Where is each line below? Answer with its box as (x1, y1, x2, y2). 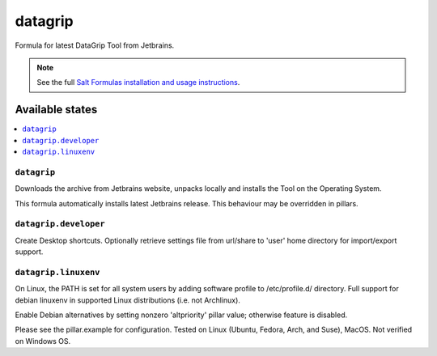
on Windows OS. (15, 336, 71, 345)
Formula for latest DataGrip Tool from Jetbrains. (15, 40, 175, 50)
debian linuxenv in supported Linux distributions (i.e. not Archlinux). (15, 295, 240, 305)
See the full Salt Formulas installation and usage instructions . (36, 78, 240, 87)
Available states (15, 103, 98, 117)
